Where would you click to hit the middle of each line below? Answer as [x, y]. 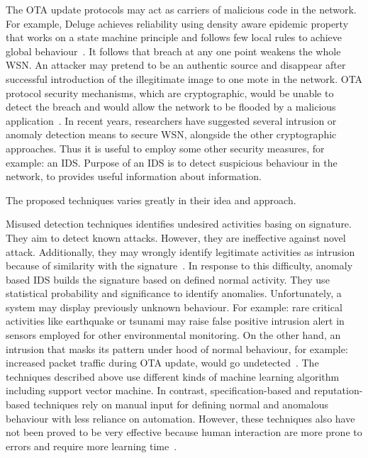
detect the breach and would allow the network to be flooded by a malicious [171, 107]
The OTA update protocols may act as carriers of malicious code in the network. [181, 9]
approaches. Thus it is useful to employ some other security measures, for [165, 148]
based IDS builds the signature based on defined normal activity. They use [168, 279]
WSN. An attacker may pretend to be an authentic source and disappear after [176, 65]
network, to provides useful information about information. [134, 176]
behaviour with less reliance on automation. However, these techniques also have [180, 418]
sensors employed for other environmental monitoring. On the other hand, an [173, 335]
